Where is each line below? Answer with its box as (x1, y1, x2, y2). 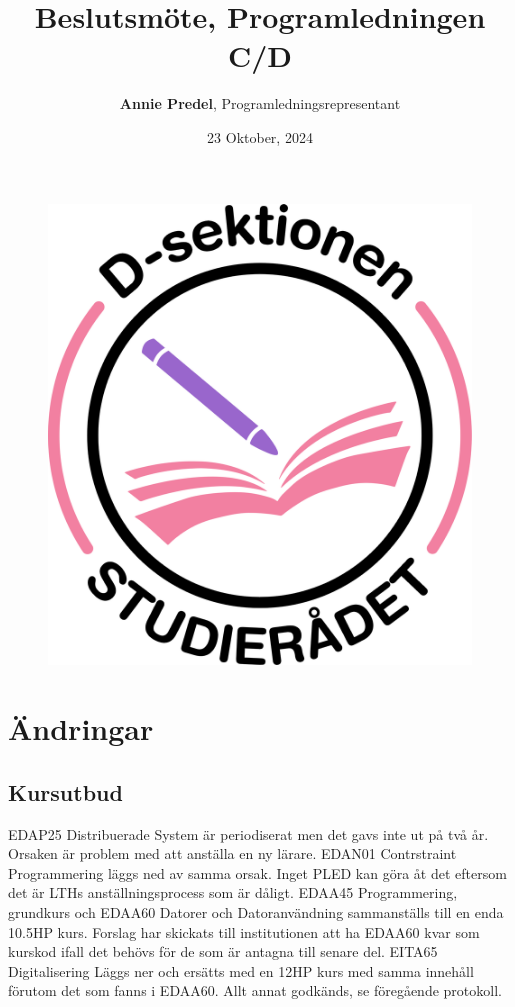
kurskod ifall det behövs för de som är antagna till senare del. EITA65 (8, 941, 438, 962)
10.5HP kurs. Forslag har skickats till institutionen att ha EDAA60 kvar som (8, 921, 480, 942)
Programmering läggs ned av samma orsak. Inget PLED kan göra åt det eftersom (8, 862, 507, 883)
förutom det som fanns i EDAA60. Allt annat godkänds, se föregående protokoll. (8, 980, 502, 1001)
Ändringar (8, 708, 154, 749)
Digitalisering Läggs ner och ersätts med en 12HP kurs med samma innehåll (8, 960, 474, 981)
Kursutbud (8, 776, 123, 807)
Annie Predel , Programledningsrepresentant (119, 93, 401, 114)
